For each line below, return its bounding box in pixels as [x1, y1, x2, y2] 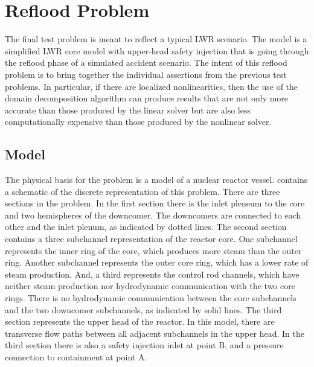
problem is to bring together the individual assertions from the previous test [5, 68, 287, 80]
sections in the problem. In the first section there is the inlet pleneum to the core [5, 197, 305, 209]
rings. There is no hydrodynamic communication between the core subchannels [5, 292, 296, 304]
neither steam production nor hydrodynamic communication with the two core [5, 279, 295, 292]
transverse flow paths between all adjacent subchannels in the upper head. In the [5, 327, 304, 339]
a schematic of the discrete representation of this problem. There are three [5, 185, 280, 197]
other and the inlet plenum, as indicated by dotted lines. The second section [5, 220, 287, 233]
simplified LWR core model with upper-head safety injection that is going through [5, 44, 309, 57]
